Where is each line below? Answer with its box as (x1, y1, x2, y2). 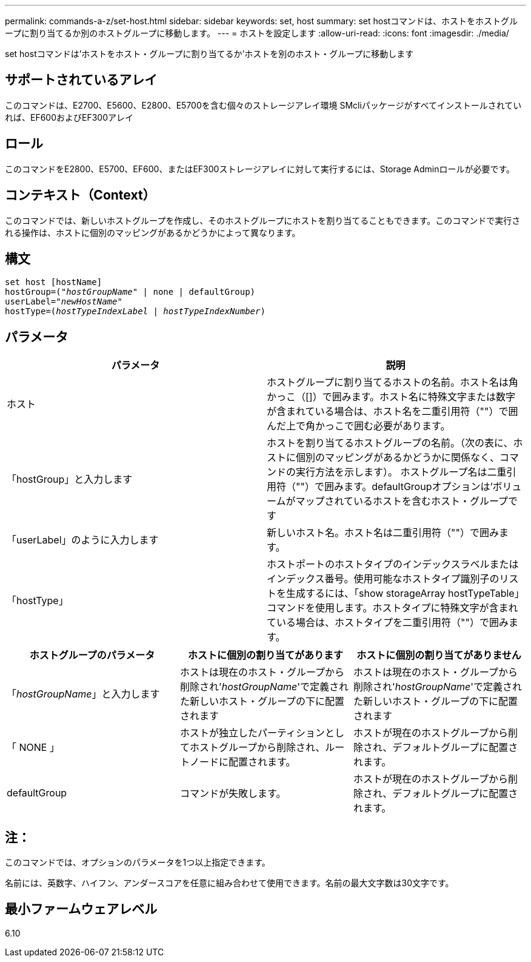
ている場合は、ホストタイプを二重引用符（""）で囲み (267, 616, 509, 629)
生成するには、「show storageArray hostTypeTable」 (286, 587, 524, 600)
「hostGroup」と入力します (7, 473, 133, 486)
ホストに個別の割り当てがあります (187, 649, 343, 662)
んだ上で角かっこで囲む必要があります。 (267, 420, 450, 432)
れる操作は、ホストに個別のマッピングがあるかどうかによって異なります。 (5, 227, 301, 238)
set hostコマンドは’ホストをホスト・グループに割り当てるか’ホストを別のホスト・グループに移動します (5, 49, 414, 59)
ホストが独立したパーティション (179, 727, 326, 739)
